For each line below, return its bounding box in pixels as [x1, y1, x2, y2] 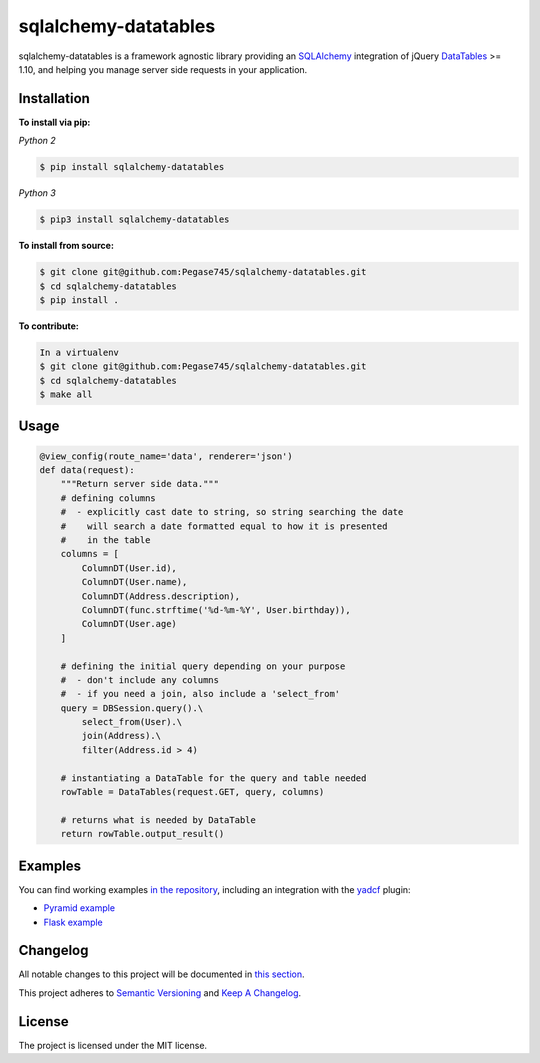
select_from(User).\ [81, 716, 183, 728]
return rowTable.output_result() [60, 828, 225, 840]
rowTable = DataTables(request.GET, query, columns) [60, 786, 325, 798]
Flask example [43, 916, 104, 928]
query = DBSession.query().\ [60, 702, 204, 714]
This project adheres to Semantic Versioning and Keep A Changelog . [18, 986, 302, 999]
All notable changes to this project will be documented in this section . [18, 968, 305, 980]
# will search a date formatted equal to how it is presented [60, 520, 388, 532]
